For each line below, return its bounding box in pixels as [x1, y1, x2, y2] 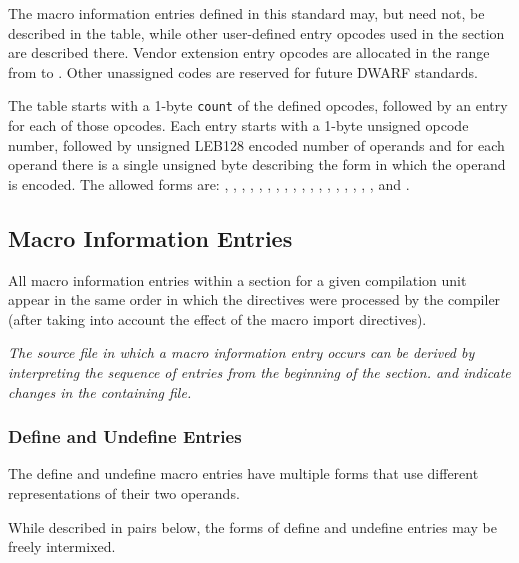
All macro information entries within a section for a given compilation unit [8, 269, 467, 290]
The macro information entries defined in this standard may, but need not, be [8, 3, 485, 23]
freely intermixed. [8, 536, 116, 557]
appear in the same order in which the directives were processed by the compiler [8, 289, 501, 310]
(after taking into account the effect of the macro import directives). [8, 308, 427, 329]
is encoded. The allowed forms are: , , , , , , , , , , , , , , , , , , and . [8, 173, 410, 194]
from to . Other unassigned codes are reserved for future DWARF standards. [8, 61, 478, 82]
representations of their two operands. [8, 482, 240, 503]
